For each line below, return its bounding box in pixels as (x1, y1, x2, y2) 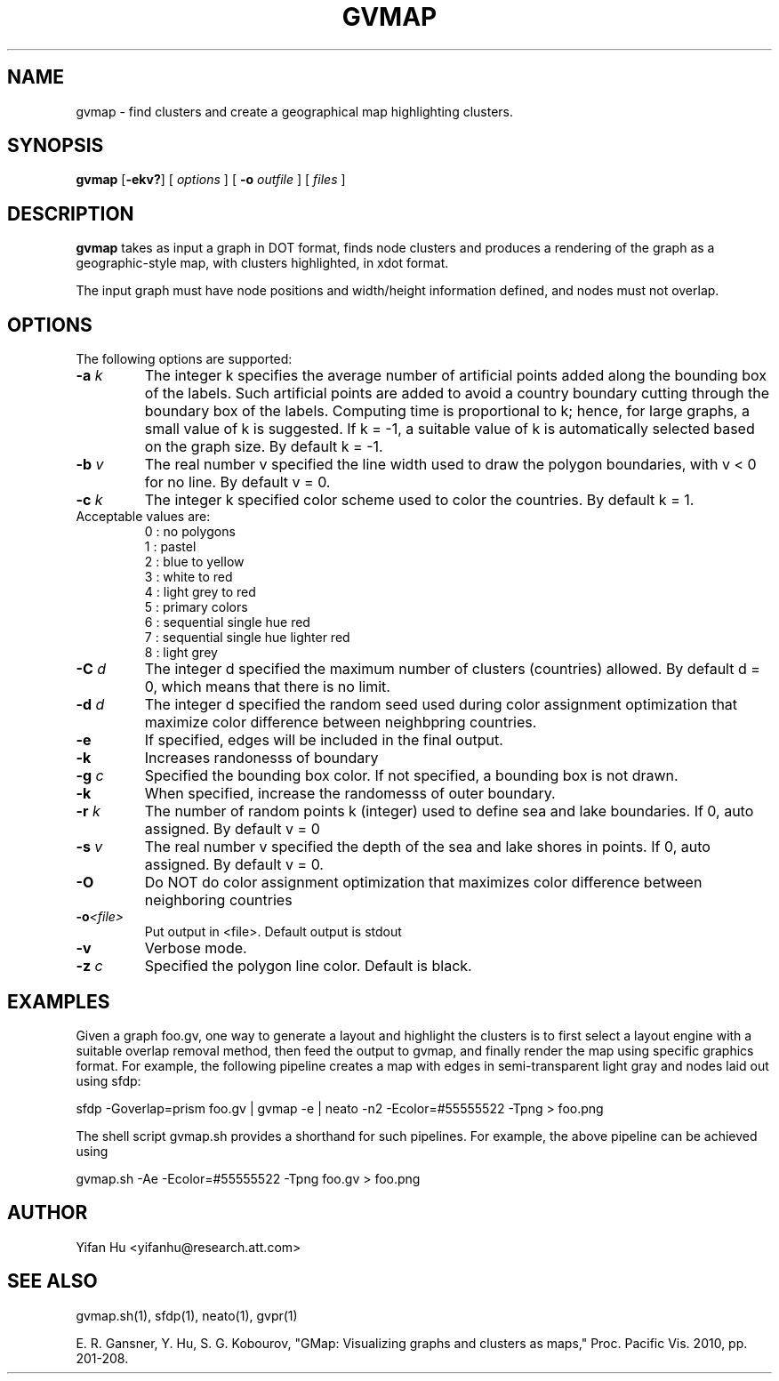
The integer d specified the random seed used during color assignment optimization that (144, 695, 738, 714)
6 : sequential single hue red (144, 614, 310, 630)
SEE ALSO (7, 1270, 98, 1293)
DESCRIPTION (7, 202, 134, 225)
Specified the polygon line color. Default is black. (144, 957, 472, 976)
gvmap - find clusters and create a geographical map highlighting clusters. (76, 103, 514, 119)
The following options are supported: (76, 351, 293, 367)
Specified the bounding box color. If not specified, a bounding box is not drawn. (144, 767, 679, 785)
